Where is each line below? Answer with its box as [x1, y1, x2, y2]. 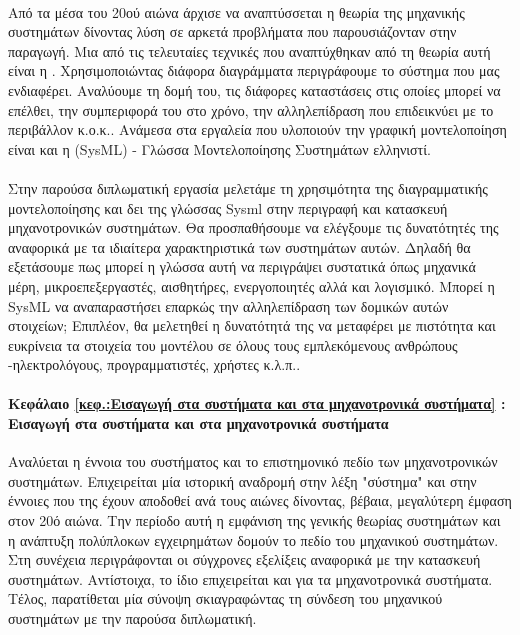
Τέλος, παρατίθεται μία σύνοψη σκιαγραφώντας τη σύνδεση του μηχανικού [8, 588, 443, 609]
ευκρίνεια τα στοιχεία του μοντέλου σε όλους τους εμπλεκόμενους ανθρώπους [8, 334, 458, 355]
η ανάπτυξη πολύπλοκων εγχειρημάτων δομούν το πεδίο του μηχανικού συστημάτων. [8, 529, 499, 550]
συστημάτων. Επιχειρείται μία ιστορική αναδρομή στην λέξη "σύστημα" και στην [8, 470, 477, 491]
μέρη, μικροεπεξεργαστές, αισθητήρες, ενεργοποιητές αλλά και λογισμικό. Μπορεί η [8, 275, 495, 296]
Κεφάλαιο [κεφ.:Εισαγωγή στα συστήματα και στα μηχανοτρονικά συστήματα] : [8, 393, 506, 414]
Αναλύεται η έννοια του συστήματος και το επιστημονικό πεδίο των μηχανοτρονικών [8, 451, 498, 472]
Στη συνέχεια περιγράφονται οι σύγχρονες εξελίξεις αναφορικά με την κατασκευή [8, 549, 481, 570]
